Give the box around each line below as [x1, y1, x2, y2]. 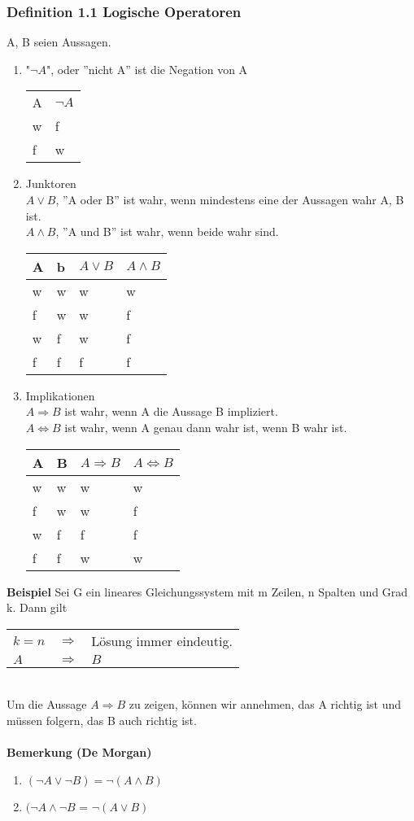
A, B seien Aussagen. [7, 33, 111, 50]
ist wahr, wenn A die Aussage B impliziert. [64, 403, 278, 420]
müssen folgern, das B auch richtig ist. [7, 711, 197, 728]
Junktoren [25, 175, 76, 192]
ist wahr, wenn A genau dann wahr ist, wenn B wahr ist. [64, 418, 347, 435]
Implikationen [25, 386, 95, 404]
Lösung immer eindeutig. [91, 631, 233, 650]
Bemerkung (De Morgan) [7, 744, 152, 761]
